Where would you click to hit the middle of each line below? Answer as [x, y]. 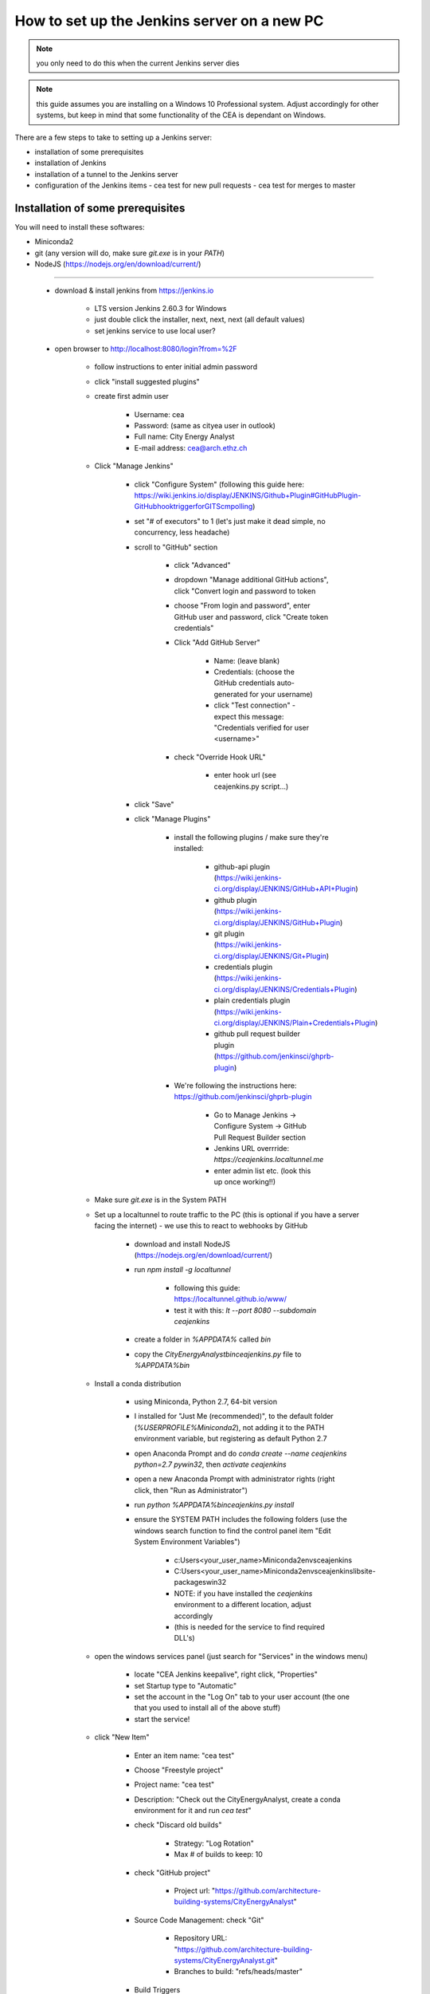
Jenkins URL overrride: [252, 1148]
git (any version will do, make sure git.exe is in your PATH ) [130, 253]
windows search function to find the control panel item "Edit [233, 1531]
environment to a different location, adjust [242, 1605]
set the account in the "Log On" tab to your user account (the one [242, 1696]
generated [231, 694]
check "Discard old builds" [178, 1825]
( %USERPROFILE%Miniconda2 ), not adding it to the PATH [229, 1427]
